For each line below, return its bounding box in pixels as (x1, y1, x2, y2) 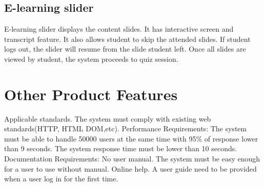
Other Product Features (4, 83, 178, 104)
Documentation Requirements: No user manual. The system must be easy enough (4, 153, 260, 164)
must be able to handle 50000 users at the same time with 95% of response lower (4, 133, 258, 144)
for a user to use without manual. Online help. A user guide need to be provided (4, 163, 257, 174)
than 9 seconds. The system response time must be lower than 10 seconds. (4, 143, 237, 154)
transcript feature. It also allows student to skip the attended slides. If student (4, 33, 251, 44)
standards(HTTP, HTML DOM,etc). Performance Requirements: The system (4, 123, 247, 134)
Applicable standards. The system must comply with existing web (4, 113, 211, 124)
